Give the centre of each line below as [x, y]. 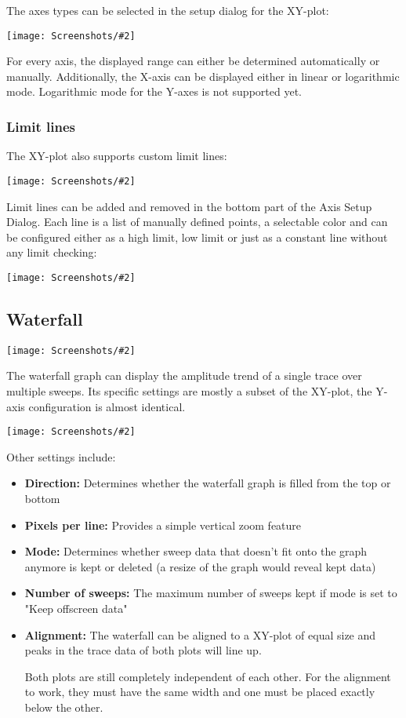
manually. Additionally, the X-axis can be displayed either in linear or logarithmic [203, 76]
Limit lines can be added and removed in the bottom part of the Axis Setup [189, 206]
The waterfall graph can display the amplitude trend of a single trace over [184, 375]
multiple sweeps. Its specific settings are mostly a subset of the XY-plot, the [189, 390]
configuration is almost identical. [107, 406]
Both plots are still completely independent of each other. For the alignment [208, 676]
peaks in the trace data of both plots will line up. [143, 650]
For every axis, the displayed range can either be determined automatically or [193, 61]
